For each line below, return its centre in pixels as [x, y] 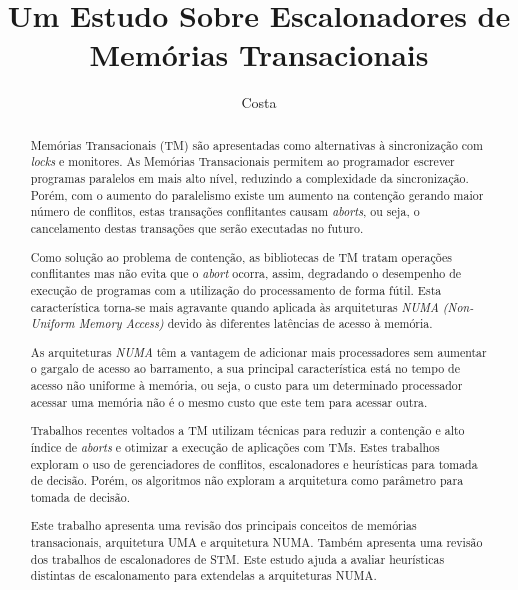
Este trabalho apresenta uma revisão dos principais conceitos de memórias [223, 525]
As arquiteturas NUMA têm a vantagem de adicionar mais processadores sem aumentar [258, 351]
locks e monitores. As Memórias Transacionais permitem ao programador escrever [242, 161]
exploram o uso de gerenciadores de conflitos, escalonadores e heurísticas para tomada [254, 463]
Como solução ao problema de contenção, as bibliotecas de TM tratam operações [241, 256]
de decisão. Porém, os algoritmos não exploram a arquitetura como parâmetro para [247, 480]
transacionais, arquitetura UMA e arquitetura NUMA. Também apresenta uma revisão [256, 542]
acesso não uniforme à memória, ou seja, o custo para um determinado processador [246, 385]
